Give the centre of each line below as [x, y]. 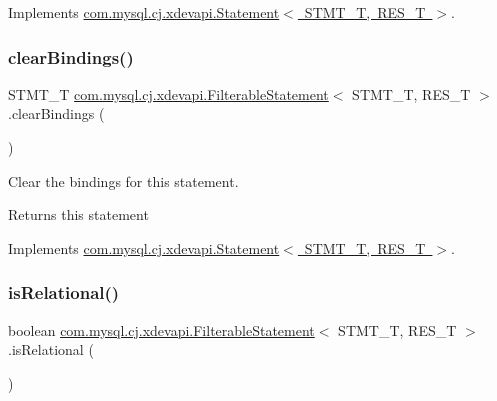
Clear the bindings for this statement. [123, 180]
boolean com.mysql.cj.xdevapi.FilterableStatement [161, 329]
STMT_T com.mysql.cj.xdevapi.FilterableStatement [168, 93]
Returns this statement [78, 214]
